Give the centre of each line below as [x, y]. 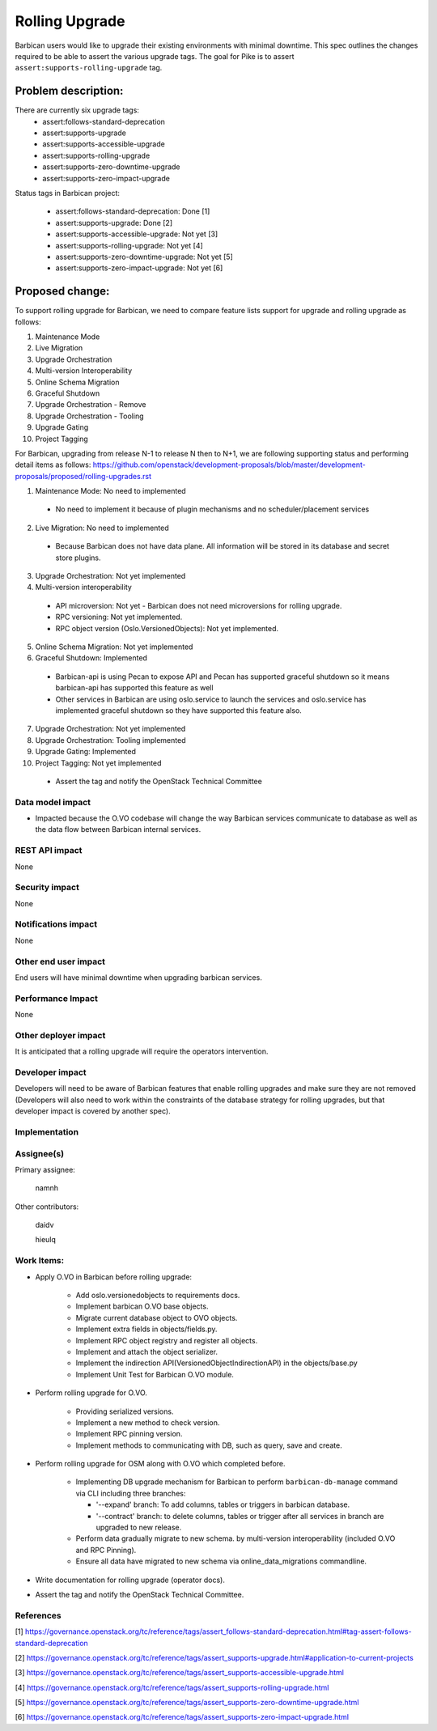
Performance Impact [57, 998]
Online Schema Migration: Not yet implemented [114, 647]
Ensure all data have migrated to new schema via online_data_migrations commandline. [221, 1561]
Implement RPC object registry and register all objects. [167, 1340]
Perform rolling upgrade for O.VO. [91, 1393]
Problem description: [69, 91]
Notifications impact [56, 924]
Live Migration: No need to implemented [102, 528]
